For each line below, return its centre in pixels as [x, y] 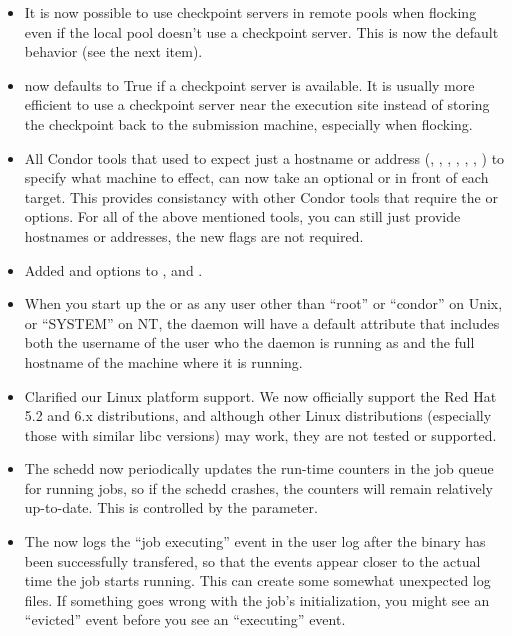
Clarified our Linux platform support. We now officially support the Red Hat [260, 395]
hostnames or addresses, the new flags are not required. [194, 235]
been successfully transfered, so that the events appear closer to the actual [252, 560]
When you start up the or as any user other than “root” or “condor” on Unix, [263, 303]
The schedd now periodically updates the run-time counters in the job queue [259, 468]
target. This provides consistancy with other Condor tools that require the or [261, 196]
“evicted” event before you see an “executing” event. [185, 619]
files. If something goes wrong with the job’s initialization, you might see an [257, 599]
